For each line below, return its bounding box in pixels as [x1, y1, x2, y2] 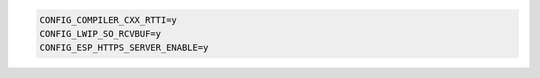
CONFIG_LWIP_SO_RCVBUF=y [39, 28, 162, 39]
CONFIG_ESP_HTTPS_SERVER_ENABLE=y [39, 42, 209, 54]
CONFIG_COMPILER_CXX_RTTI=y [39, 14, 177, 25]
